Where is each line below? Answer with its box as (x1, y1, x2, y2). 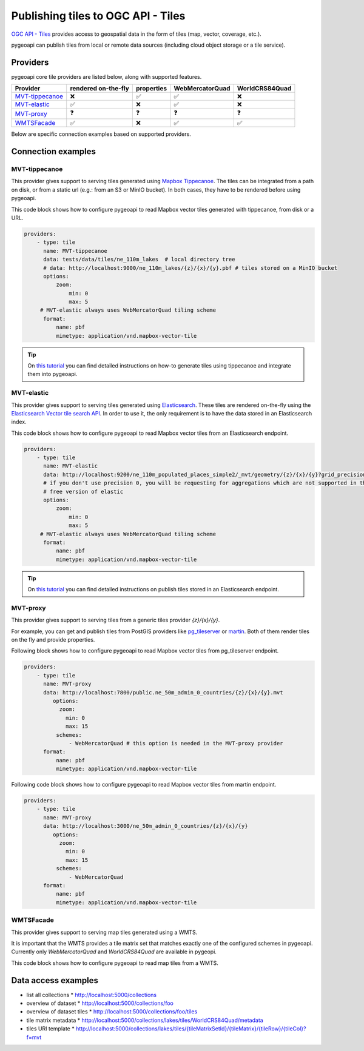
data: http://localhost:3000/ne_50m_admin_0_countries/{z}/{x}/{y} (43, 822, 248, 830)
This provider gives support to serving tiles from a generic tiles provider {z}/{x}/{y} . (11, 616, 220, 624)
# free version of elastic (43, 488, 124, 495)
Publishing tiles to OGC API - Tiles (11, 9, 186, 22)
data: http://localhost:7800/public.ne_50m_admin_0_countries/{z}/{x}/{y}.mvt (43, 689, 283, 696)
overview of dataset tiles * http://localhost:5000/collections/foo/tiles (26, 1008, 198, 1015)
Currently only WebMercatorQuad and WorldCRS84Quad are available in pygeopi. (11, 948, 217, 955)
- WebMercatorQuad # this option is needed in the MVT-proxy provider (69, 740, 283, 747)
